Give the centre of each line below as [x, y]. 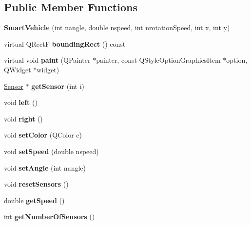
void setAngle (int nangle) [45, 167]
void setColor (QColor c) [43, 135]
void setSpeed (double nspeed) [51, 151]
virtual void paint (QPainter [47, 60]
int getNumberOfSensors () [49, 216]
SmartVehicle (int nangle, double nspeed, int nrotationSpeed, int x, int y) [117, 27]
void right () [23, 118]
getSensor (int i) [58, 86]
